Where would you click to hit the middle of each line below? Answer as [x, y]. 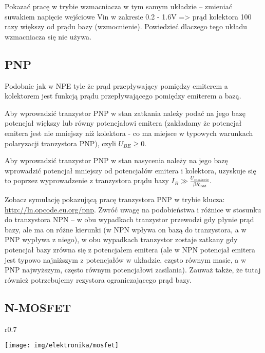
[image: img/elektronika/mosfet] [62, 346]
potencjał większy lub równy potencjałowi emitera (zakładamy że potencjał [123, 123]
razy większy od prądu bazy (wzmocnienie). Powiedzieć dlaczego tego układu [126, 26]
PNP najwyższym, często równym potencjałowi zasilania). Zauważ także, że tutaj [133, 270]
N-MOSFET [38, 307]
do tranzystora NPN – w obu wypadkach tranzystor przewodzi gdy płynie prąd [129, 219]
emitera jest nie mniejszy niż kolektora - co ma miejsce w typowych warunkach [129, 133]
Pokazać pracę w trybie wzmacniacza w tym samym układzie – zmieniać [118, 6]
